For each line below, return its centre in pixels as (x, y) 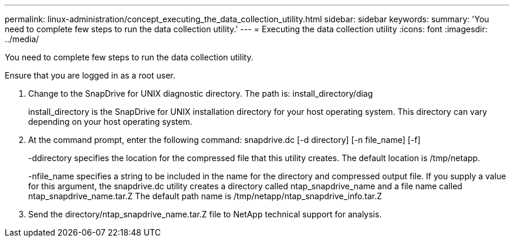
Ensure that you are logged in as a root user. (90, 75)
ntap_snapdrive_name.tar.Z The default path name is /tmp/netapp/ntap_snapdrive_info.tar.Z (205, 196)
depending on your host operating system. (110, 122)
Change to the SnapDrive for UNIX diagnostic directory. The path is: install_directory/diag (201, 93)
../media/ (22, 39)
